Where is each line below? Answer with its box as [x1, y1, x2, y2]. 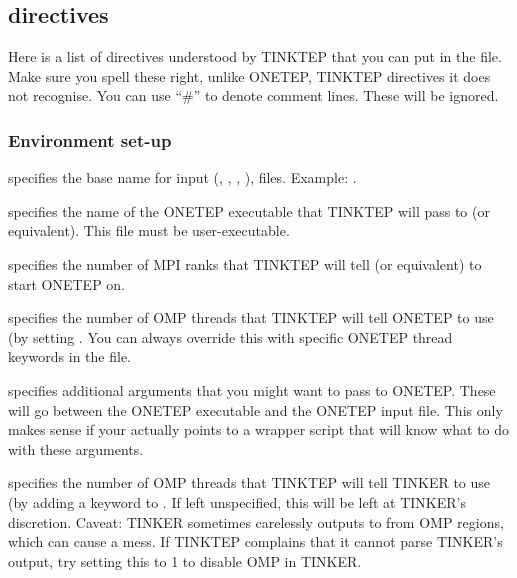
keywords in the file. [8, 346, 132, 367]
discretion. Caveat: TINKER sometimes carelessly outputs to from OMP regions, [8, 511, 504, 532]
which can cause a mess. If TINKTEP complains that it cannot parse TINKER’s [8, 531, 503, 552]
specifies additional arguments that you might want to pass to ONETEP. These [8, 379, 496, 400]
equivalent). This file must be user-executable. [8, 220, 290, 241]
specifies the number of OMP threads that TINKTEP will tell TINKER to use [8, 472, 491, 493]
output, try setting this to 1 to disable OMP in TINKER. [8, 550, 362, 571]
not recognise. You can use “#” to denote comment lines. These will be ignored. [8, 85, 499, 106]
